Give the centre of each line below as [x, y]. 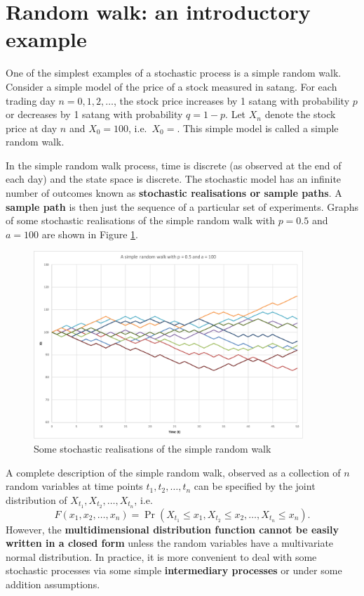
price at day [32, 128]
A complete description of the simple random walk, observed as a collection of [173, 472]
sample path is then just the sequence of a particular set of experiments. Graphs [182, 206]
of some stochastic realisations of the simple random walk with [140, 220]
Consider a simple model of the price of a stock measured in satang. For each [171, 86]
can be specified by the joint [255, 486]
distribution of [36, 499]
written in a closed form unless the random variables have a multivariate [170, 543]
